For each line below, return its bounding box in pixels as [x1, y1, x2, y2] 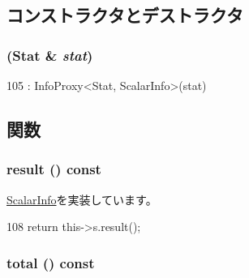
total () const [6, 252, 95, 272]
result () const [6, 159, 101, 179]
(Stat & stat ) [6, 45, 93, 65]
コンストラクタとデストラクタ [6, 2, 243, 28]
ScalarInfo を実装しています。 [6, 190, 157, 207]
